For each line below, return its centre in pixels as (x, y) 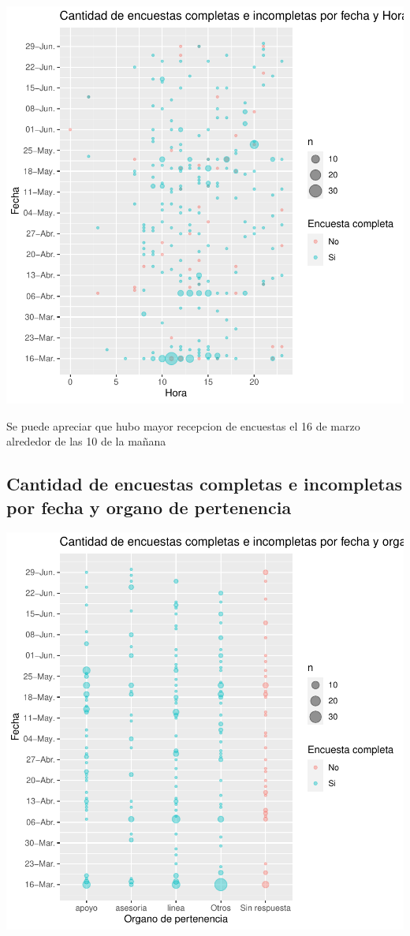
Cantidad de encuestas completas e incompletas (204, 484)
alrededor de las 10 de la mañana (86, 441)
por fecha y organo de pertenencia (149, 507)
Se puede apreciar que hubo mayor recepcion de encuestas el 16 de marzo (183, 425)
